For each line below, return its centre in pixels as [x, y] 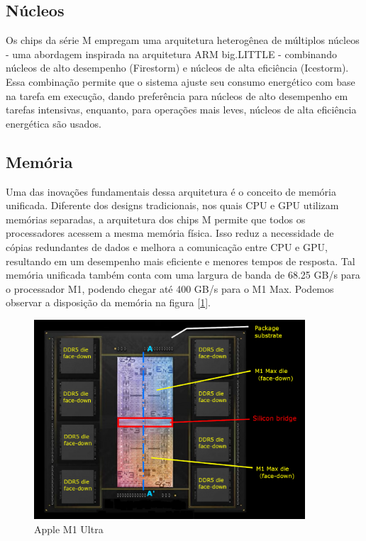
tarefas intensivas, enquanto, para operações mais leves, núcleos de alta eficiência [181, 110]
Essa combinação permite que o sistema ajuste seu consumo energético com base [181, 81]
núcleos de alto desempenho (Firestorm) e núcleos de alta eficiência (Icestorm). [177, 68]
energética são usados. [54, 123]
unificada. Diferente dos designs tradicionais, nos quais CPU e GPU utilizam [172, 205]
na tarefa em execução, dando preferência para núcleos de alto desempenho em [177, 95]
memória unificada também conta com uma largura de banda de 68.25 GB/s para [183, 275]
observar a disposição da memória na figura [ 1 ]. [108, 302]
